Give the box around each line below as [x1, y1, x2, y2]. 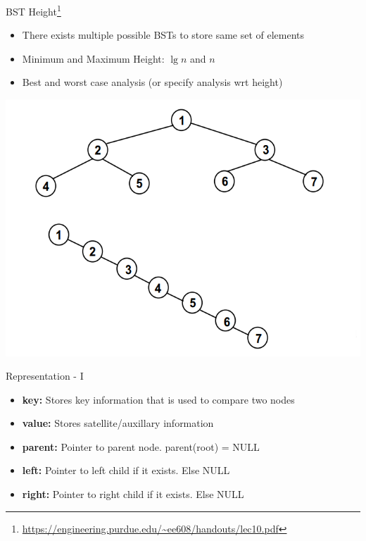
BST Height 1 [6, 2, 61, 18]
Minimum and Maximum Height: [22, 51, 165, 66]
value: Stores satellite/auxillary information [22, 416, 214, 430]
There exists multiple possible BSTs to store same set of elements [22, 27, 305, 42]
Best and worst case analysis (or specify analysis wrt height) [22, 75, 283, 89]
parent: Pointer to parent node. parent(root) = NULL [22, 439, 260, 454]
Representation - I [6, 368, 84, 383]
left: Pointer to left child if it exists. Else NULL [22, 463, 230, 478]
